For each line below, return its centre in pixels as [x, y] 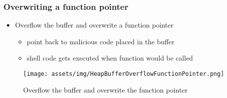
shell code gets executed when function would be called [110, 58]
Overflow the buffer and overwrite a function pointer [94, 25]
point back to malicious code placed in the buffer [101, 41]
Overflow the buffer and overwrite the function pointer [105, 89]
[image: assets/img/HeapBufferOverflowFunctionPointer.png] [124, 74]
